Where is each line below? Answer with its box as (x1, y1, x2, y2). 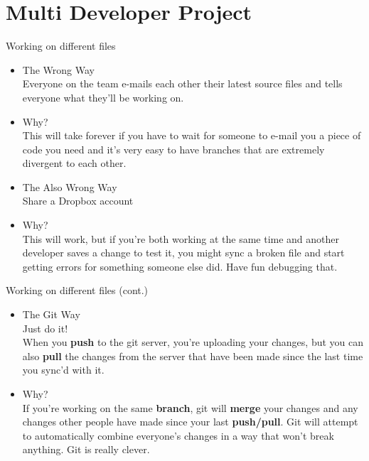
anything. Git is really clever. (22, 442, 150, 457)
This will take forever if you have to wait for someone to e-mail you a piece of (22, 128, 361, 143)
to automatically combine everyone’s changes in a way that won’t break (22, 428, 334, 443)
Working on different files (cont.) (6, 283, 149, 298)
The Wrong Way (22, 62, 95, 77)
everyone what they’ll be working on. (22, 90, 184, 104)
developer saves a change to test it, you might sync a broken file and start (22, 245, 345, 260)
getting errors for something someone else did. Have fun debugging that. (22, 259, 338, 273)
